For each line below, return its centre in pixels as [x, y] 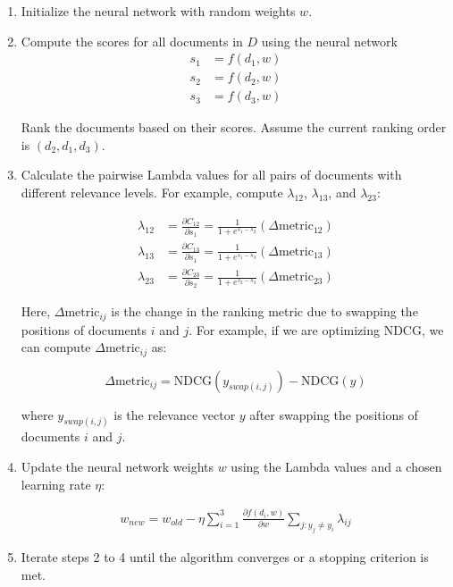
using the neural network [329, 41]
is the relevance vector [175, 414]
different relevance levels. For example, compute [152, 193]
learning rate [56, 484]
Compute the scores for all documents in [132, 41]
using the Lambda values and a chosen [336, 467]
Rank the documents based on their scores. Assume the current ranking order [234, 127]
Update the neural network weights [117, 467]
